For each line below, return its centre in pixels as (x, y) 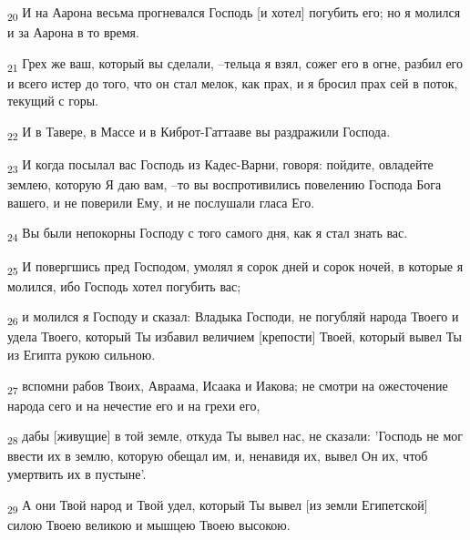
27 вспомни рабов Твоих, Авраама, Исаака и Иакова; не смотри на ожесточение (228, 386)
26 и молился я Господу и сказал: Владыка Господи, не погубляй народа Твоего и (233, 318)
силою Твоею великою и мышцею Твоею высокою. (149, 524)
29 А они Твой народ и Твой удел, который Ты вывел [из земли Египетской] (218, 505)
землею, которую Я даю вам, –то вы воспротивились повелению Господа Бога (225, 184)
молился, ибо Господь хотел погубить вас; (124, 285)
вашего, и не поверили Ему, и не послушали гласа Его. (161, 202)
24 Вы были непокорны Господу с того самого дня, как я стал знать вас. (208, 234)
